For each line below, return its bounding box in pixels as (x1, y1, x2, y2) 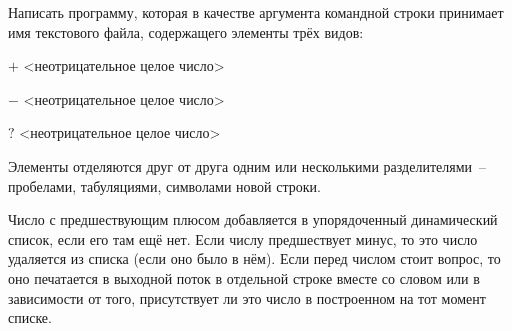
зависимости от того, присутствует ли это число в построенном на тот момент (8, 287, 486, 308)
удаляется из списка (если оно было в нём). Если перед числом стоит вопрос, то (8, 248, 501, 269)
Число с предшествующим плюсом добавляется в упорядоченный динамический (8, 209, 498, 230)
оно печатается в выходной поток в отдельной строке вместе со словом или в (8, 267, 480, 288)
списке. (8, 307, 52, 328)
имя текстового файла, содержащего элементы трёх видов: (8, 21, 364, 42)
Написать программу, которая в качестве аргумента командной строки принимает (8, 2, 504, 22)
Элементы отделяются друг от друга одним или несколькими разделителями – (8, 155, 487, 176)
